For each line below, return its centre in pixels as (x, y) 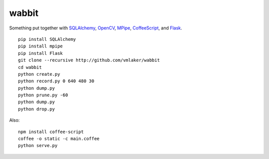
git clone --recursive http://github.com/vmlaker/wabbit (89, 60)
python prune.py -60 (43, 95)
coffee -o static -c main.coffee (59, 139)
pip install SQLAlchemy (47, 39)
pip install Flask (41, 53)
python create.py (39, 74)
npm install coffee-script (51, 132)
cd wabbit (30, 67)
